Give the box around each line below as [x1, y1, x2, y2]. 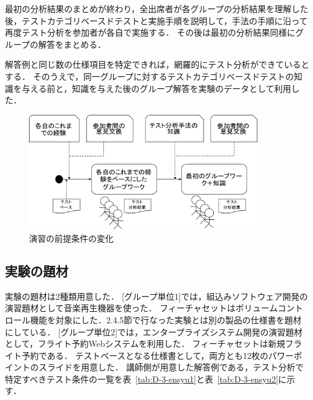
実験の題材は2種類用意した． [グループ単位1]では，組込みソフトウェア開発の [5, 289, 308, 302]
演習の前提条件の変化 [29, 231, 114, 244]
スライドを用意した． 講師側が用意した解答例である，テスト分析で [38, 361, 304, 373]
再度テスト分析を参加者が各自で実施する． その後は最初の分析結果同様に [5, 26, 295, 39]
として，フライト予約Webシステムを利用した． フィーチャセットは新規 [5, 337, 285, 350]
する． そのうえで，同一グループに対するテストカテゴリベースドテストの [5, 69, 294, 82]
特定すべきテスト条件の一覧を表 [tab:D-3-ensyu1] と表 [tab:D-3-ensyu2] [5, 372, 279, 385]
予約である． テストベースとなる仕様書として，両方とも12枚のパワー [21, 349, 294, 361]
